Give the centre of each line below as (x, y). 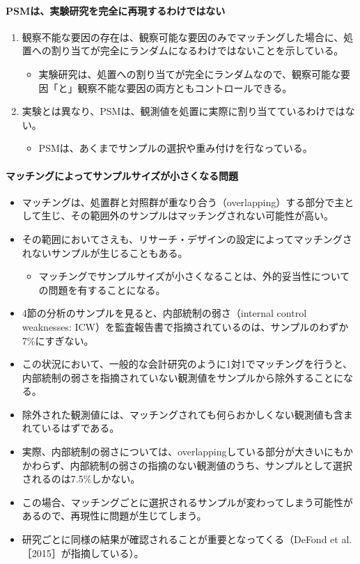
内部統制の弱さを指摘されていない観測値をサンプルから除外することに (182, 377)
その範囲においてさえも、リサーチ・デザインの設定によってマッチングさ (187, 238)
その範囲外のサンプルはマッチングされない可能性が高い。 (202, 216)
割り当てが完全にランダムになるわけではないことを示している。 (197, 50)
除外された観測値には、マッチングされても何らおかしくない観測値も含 (182, 414)
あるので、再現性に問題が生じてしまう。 (114, 516)
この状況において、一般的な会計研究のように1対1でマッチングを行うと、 (187, 364)
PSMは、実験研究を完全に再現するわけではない (116, 10)
